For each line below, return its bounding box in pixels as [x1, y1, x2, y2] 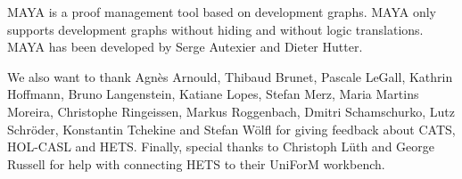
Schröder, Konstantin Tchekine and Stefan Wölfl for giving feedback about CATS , [7, 119, 456, 138]
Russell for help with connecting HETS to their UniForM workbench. [7, 154, 385, 173]
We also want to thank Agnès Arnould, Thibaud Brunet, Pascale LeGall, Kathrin [7, 67, 453, 85]
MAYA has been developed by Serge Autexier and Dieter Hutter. [7, 37, 363, 56]
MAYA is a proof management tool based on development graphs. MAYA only [7, 3, 437, 20]
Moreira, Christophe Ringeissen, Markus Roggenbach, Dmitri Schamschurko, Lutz [7, 102, 455, 120]
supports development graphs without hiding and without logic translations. [7, 20, 424, 38]
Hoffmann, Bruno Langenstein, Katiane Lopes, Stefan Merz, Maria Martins [7, 85, 419, 103]
